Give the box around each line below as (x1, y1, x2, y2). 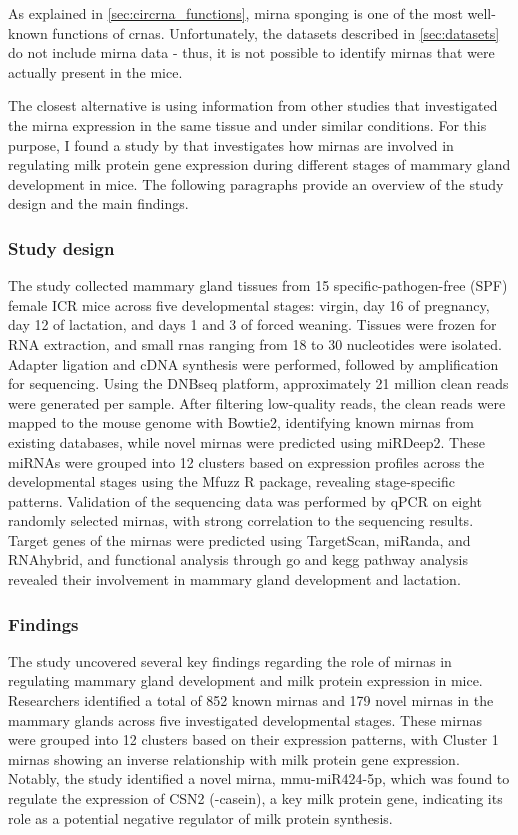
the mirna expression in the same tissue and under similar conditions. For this (8, 114, 487, 135)
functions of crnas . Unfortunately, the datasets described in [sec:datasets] (52, 22, 500, 43)
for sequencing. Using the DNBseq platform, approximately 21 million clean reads (8, 373, 509, 394)
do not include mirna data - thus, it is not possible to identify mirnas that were (8, 42, 495, 63)
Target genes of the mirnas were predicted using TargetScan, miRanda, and (8, 529, 471, 550)
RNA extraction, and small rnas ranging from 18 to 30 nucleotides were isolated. (8, 333, 502, 354)
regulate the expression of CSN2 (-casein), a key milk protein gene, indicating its (8, 788, 503, 809)
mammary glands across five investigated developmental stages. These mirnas (8, 709, 482, 730)
